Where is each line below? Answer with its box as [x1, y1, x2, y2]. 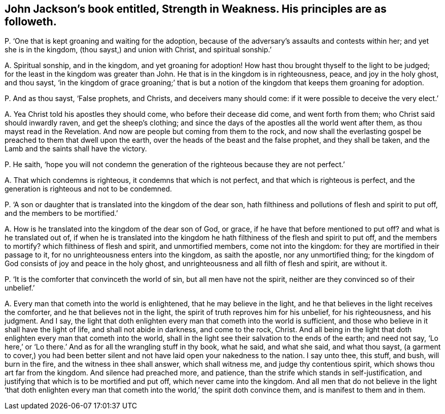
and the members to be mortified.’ [5, 209, 118, 218]
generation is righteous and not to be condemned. [5, 184, 172, 194]
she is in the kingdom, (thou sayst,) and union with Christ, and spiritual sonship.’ [5, 45, 272, 54]
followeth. [5, 15, 57, 28]
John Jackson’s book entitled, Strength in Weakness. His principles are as [5, 3, 387, 15]
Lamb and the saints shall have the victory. [5, 144, 147, 153]
